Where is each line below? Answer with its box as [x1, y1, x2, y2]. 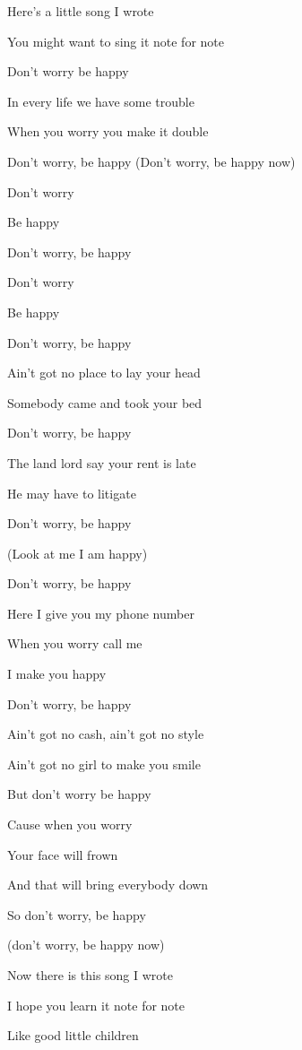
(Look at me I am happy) [7, 543, 148, 562]
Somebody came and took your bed [7, 393, 203, 412]
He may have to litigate [7, 483, 136, 502]
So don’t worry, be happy [7, 905, 146, 924]
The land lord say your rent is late [7, 453, 196, 472]
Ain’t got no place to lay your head [7, 363, 201, 382]
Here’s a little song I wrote [7, 2, 154, 20]
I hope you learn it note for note [7, 995, 186, 1014]
